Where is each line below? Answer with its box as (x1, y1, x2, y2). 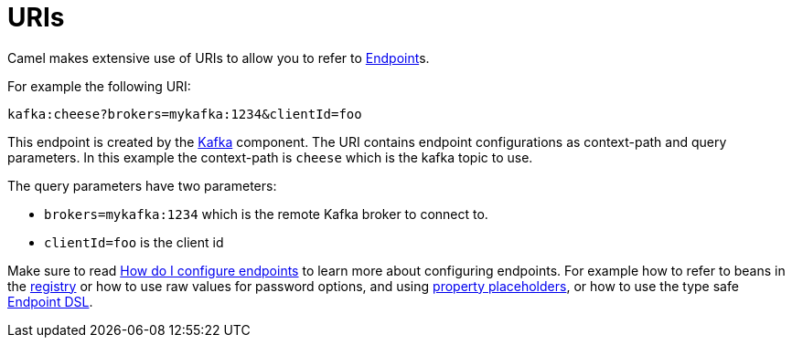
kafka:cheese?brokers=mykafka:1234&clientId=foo (7, 106, 362, 121)
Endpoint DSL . (7, 293, 93, 309)
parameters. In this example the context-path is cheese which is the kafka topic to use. (7, 149, 533, 165)
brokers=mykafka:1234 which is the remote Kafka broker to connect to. (44, 205, 488, 222)
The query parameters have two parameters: (7, 177, 277, 193)
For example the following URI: (7, 78, 191, 94)
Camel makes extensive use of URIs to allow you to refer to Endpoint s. (7, 49, 430, 66)
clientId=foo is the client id (44, 234, 224, 250)
